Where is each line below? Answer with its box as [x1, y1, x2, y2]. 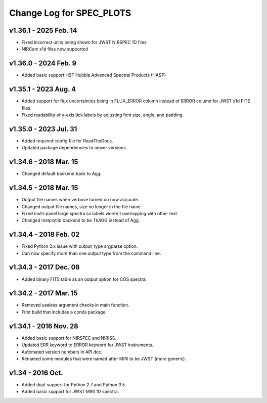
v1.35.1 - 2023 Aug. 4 [9, 85, 76, 93]
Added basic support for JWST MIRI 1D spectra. [21, 389, 119, 395]
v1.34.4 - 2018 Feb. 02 [9, 230, 80, 239]
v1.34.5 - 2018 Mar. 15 [9, 183, 79, 192]
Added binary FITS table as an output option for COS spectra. [21, 276, 147, 282]
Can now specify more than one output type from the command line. [21, 250, 161, 256]
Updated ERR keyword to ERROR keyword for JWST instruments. [21, 342, 154, 348]
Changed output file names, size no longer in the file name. [21, 203, 142, 210]
